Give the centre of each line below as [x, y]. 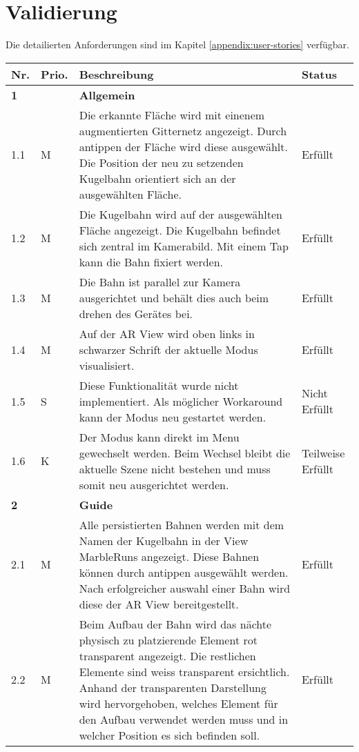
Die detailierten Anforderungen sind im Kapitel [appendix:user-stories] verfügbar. [177, 44]
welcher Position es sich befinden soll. [169, 735]
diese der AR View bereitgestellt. [159, 604]
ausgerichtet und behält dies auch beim [174, 297]
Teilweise [323, 453]
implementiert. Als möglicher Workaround [181, 401]
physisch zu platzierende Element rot [168, 640]
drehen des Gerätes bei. [136, 313]
